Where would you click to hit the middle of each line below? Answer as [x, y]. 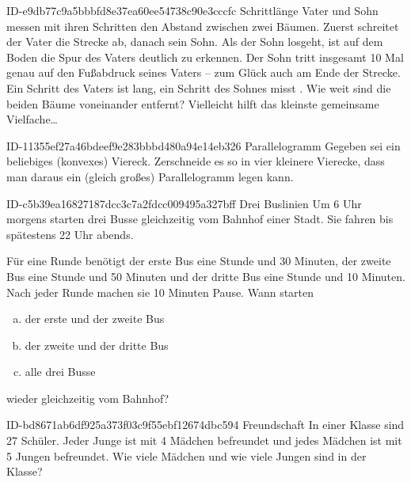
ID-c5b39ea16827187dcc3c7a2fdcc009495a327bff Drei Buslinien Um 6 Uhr [184, 203]
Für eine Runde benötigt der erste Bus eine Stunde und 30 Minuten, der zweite [199, 261]
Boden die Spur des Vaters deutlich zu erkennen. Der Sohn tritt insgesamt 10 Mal [205, 57]
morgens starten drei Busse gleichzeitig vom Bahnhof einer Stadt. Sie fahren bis [200, 219]
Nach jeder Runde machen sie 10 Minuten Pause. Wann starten [160, 292]
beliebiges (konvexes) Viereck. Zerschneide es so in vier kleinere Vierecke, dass [196, 161]
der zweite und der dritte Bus [97, 345]
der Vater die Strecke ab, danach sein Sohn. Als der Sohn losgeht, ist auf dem [195, 42]
